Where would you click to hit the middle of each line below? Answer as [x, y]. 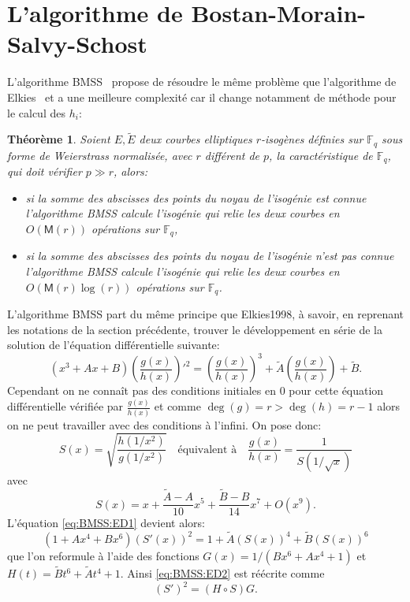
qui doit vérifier [45, 171]
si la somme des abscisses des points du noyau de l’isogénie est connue [196, 197]
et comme [177, 406]
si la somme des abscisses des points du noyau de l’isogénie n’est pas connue [210, 256]
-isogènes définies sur [312, 139]
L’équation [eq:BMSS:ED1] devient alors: [106, 523]
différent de [232, 155]
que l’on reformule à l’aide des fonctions [103, 555]
